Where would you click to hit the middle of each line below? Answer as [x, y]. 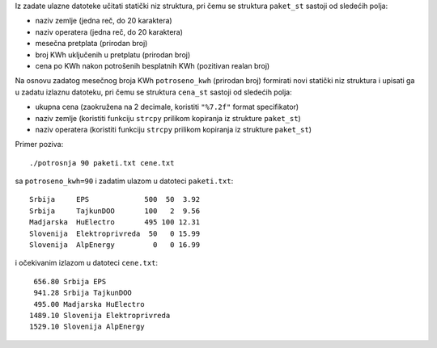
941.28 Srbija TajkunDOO [83, 293]
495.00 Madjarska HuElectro [89, 304]
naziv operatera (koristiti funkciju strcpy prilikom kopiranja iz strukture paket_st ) [173, 129]
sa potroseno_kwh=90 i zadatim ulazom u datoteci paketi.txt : [124, 181]
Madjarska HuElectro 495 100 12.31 [115, 222]
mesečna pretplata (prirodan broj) [91, 44]
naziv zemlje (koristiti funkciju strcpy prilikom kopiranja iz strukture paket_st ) [168, 118]
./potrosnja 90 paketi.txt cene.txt [102, 163]
